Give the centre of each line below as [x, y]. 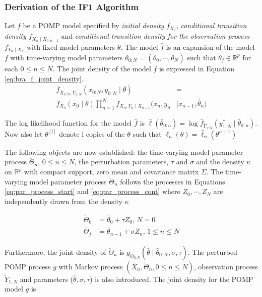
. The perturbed [212, 252]
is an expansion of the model [210, 46]
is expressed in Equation [197, 68]
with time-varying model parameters [67, 57]
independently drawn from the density [63, 201]
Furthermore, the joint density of [55, 252]
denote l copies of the [92, 133]
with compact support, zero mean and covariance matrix [111, 172]
